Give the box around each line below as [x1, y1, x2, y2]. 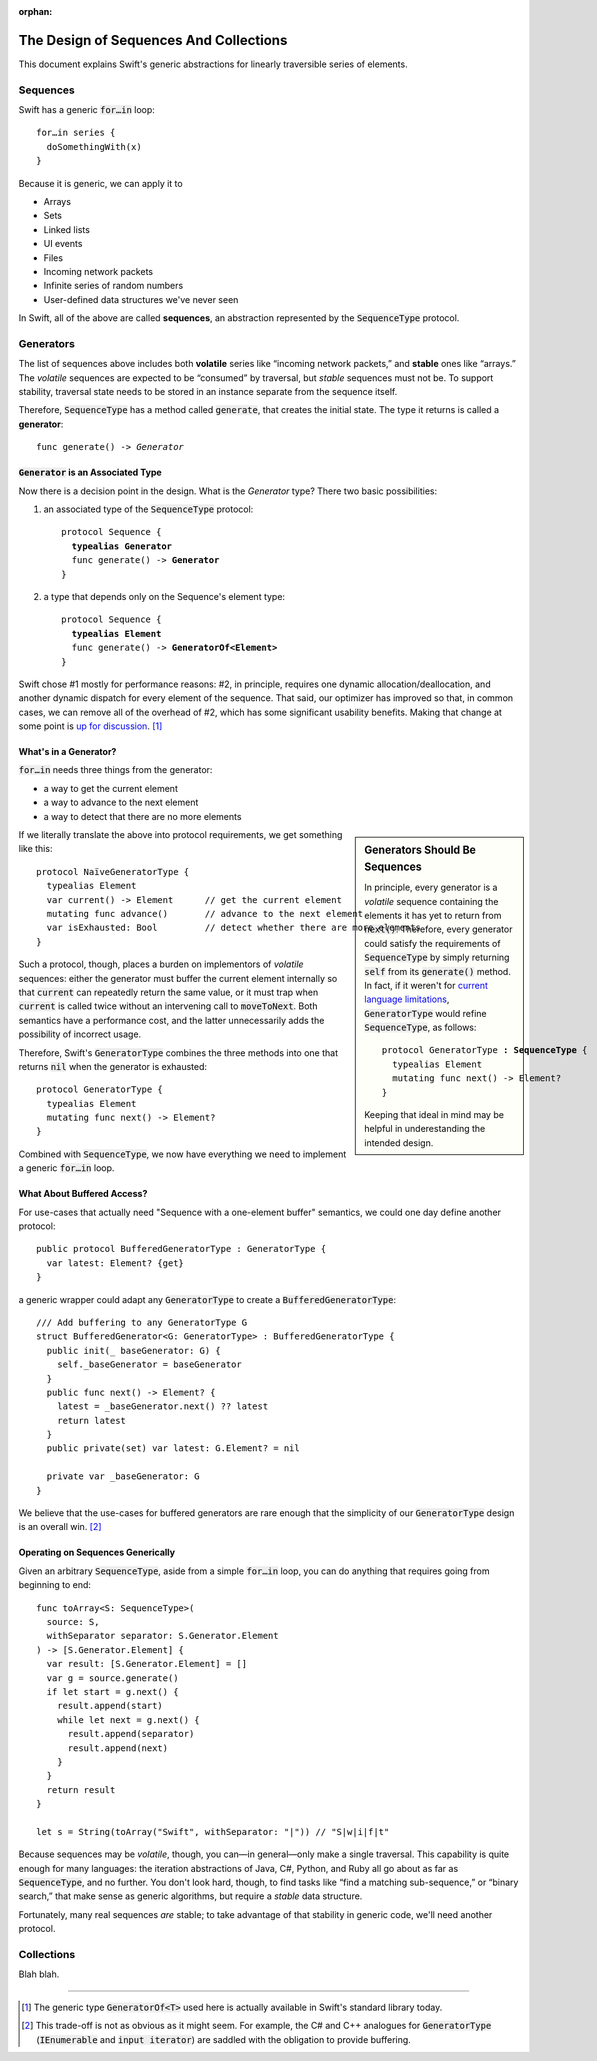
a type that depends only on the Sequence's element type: [43, 590, 285, 602]
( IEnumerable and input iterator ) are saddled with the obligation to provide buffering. [36, 2033, 412, 2045]
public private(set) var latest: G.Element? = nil [46, 1443, 300, 1454]
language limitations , [364, 993, 450, 1005]
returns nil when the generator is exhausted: [18, 1060, 208, 1072]
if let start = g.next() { [46, 1686, 179, 1697]
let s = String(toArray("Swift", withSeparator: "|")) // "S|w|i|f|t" [36, 1826, 390, 1837]
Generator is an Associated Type [18, 466, 162, 479]
